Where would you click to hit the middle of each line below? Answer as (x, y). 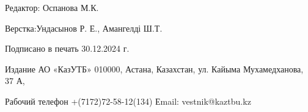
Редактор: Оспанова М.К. (52, 7)
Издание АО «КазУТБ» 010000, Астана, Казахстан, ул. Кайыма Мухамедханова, (154, 68)
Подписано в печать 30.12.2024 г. (67, 48)
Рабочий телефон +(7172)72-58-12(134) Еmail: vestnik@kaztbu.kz (128, 101)
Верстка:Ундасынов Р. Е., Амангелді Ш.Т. (84, 28)
